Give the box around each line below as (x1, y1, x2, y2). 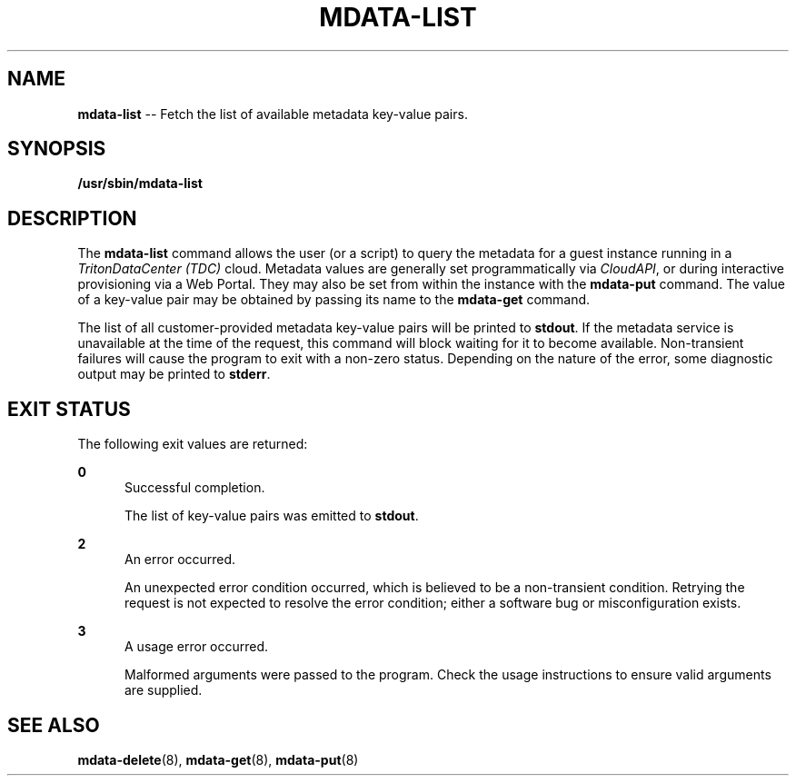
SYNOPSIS (7, 137, 106, 161)
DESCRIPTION (7, 206, 137, 230)
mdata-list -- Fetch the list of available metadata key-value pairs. (77, 105, 468, 122)
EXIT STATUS (7, 397, 131, 421)
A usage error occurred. (124, 639, 269, 655)
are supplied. (124, 682, 203, 699)
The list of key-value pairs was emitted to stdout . (124, 508, 419, 524)
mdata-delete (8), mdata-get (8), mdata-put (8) (77, 751, 359, 768)
